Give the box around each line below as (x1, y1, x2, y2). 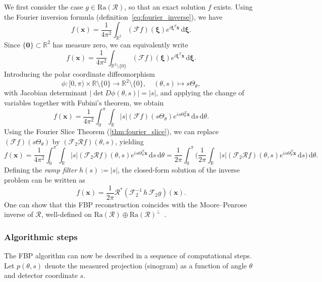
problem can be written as (4, 175, 85, 185)
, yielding (115, 136, 144, 146)
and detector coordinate (4, 270, 78, 280)
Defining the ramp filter (4, 164, 77, 175)
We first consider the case (4, 2, 83, 12)
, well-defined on (41, 209, 92, 219)
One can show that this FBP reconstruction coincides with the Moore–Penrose (4, 199, 247, 209)
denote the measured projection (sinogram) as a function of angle (44, 260, 247, 270)
